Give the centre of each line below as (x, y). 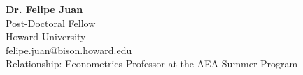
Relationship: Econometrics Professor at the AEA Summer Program (152, 64)
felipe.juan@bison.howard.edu (69, 50)
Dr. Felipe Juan (44, 9)
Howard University (46, 36)
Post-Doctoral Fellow (51, 23)
